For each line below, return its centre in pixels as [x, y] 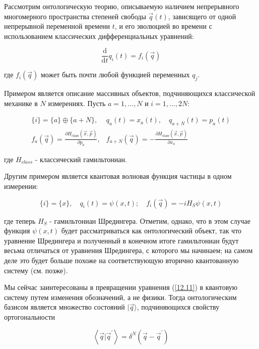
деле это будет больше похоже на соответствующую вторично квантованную [121, 260]
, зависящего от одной [202, 16]
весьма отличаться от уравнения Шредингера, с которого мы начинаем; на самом [128, 250]
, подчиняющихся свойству [178, 307]
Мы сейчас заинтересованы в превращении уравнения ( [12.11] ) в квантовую [121, 287]
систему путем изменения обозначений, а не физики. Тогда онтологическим [120, 297]
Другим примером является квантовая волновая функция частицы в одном [118, 176]
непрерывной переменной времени [57, 26]
